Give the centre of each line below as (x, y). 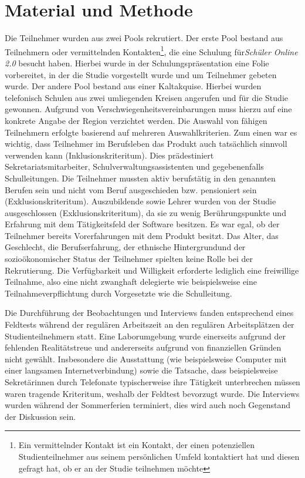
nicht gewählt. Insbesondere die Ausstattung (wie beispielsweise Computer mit (146, 358)
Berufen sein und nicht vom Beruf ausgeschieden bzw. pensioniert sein (131, 189)
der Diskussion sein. (40, 416)
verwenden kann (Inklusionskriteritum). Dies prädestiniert (109, 155)
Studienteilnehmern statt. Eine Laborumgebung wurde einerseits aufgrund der (145, 336)
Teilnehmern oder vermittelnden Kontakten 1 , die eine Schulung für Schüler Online (151, 51)
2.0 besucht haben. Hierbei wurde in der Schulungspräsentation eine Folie (137, 63)
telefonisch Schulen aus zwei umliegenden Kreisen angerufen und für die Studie (146, 97)
